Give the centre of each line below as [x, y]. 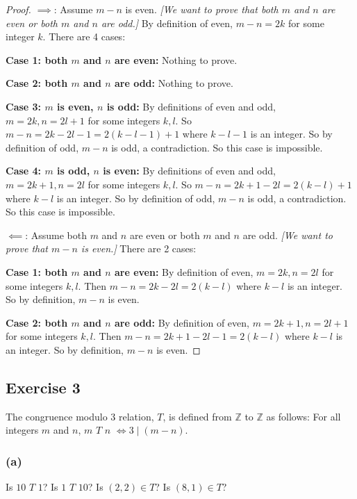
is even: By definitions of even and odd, [189, 171]
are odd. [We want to [288, 235]
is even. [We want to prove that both [202, 9]
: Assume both [56, 235]
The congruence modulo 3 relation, [80, 416]
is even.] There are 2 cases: [139, 248]
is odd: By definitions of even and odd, [191, 106]
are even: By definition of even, [184, 271]
